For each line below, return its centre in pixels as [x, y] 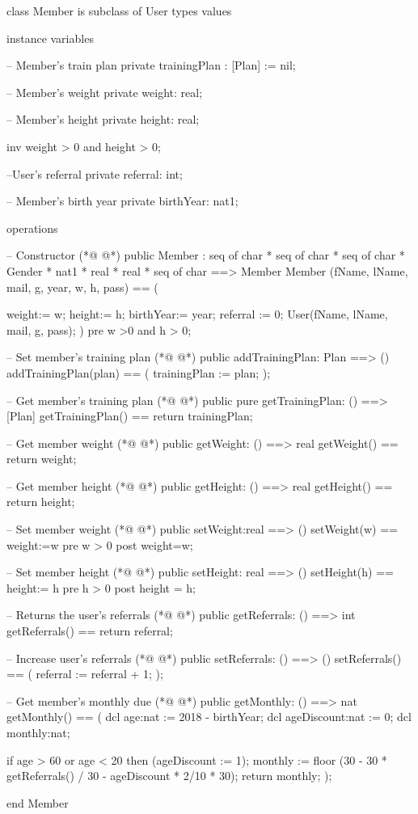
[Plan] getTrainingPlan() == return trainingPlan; [130, 416]
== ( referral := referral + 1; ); [85, 674]
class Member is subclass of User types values [119, 11]
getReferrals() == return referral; [90, 631]
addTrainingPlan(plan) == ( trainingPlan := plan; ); [139, 372]
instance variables [50, 38]
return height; [41, 502]
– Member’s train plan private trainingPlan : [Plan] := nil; [151, 65]
